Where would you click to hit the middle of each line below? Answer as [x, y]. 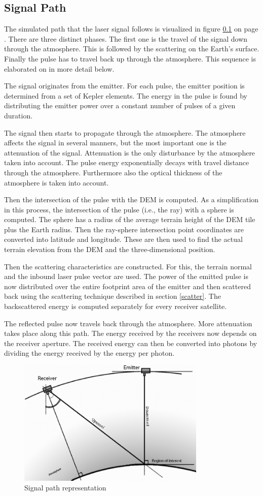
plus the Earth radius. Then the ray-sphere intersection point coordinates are [124, 229]
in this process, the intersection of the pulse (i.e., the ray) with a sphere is [119, 209]
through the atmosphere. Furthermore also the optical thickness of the [113, 172]
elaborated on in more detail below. [59, 68]
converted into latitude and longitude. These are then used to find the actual [123, 239]
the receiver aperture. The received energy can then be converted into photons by [131, 343]
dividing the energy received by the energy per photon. [89, 353]
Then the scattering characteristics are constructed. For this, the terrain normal [128, 266]
